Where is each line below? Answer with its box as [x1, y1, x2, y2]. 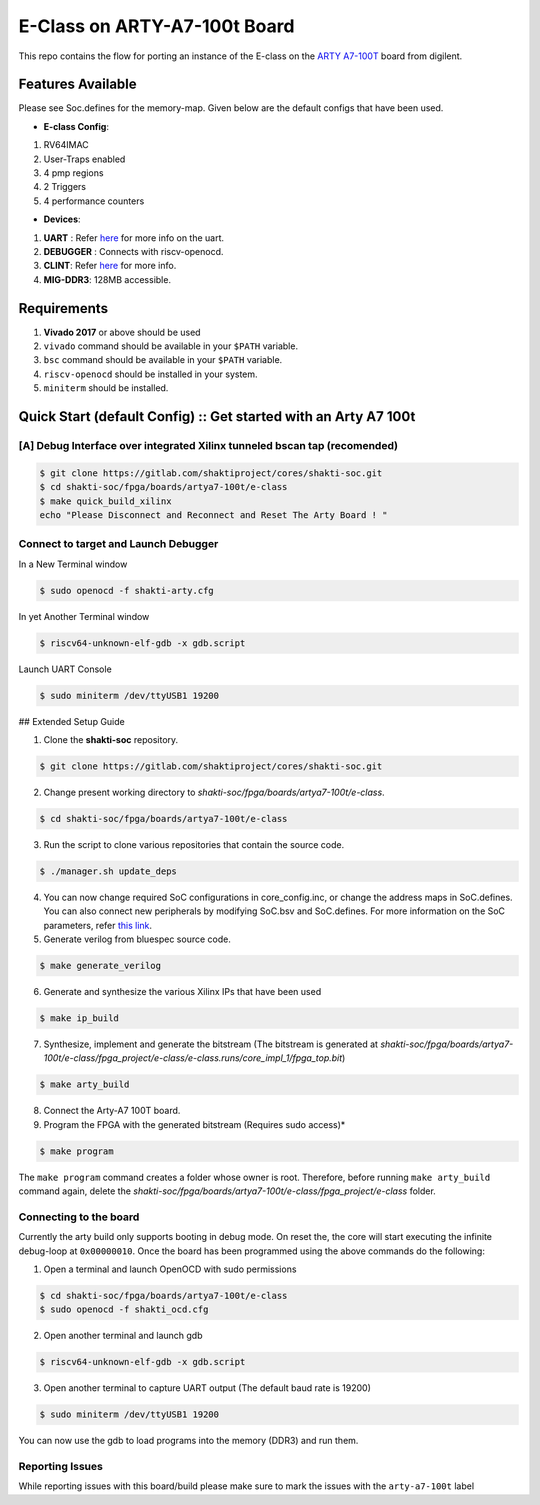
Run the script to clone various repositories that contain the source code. [43, 838, 345, 850]
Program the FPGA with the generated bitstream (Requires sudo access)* [43, 1118, 346, 1130]
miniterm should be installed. [43, 382, 169, 394]
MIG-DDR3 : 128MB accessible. [43, 273, 172, 285]
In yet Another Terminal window [18, 610, 150, 622]
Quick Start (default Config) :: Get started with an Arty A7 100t [18, 408, 416, 425]
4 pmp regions [43, 167, 104, 179]
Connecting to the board [18, 1210, 140, 1224]
